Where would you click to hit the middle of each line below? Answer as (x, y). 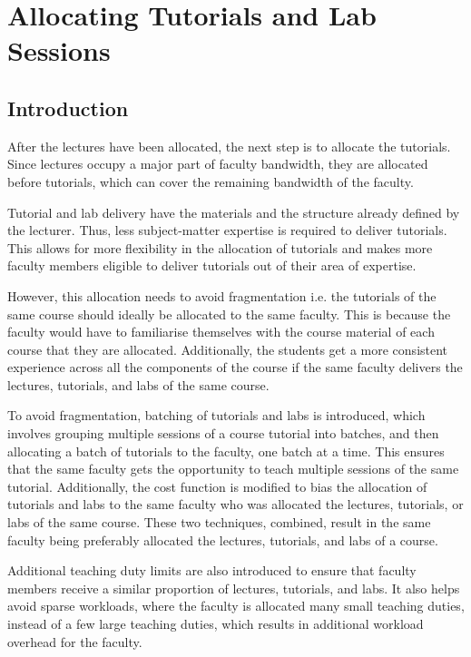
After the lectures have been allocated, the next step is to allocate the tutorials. (229, 146)
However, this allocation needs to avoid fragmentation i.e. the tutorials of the (222, 295)
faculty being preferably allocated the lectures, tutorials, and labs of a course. (223, 539)
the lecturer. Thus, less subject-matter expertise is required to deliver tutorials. (227, 230)
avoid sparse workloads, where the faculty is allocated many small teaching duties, (236, 606)
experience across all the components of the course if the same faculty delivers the (235, 367)
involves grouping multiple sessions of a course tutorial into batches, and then (223, 433)
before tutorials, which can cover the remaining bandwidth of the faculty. (211, 181)
